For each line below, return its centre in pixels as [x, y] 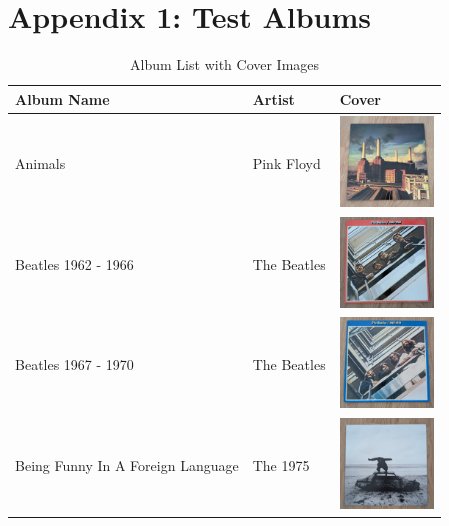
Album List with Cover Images [225, 64]
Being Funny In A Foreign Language [127, 464]
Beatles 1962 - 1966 [74, 263]
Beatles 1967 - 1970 [74, 364]
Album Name [62, 98]
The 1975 [281, 464]
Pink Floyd [286, 162]
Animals [40, 162]
